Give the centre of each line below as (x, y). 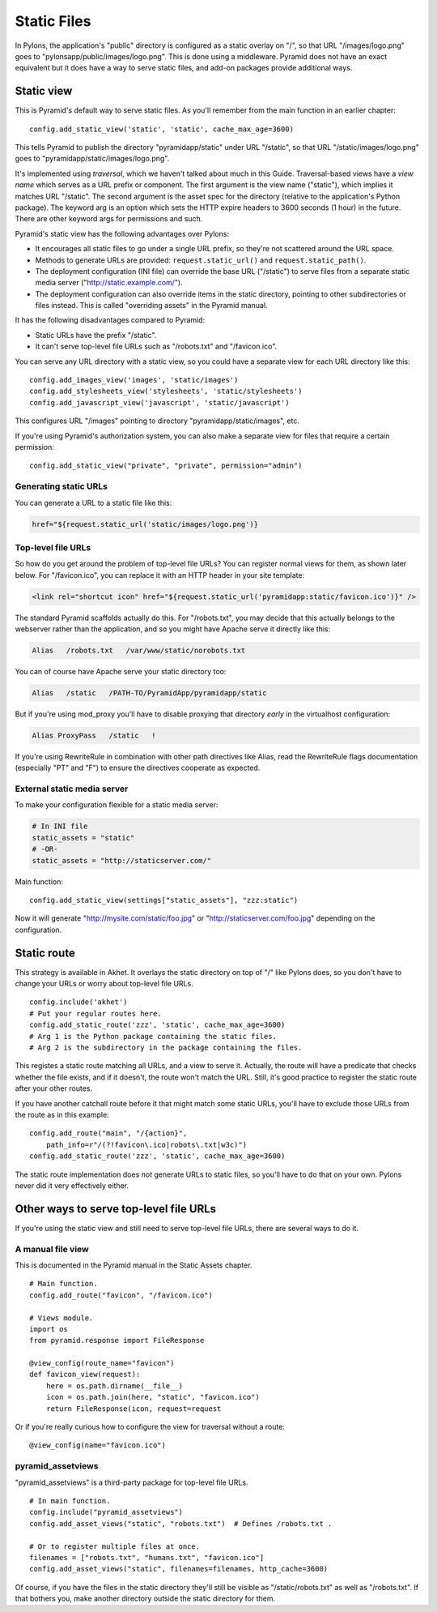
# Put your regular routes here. (95, 1013)
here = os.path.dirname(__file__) (115, 1385)
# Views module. (62, 1318)
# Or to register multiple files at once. (115, 1546)
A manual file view (52, 1249)
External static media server (72, 789)
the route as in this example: (62, 1114)
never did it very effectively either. (72, 1185)
